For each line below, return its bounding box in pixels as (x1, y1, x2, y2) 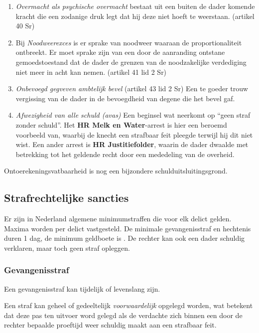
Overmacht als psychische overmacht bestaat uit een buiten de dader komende (15, 1, 255, 11)
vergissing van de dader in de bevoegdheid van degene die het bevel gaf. (15, 93, 235, 103)
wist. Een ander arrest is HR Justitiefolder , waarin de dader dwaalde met (15, 139, 249, 150)
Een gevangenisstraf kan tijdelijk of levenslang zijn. (4, 283, 160, 294)
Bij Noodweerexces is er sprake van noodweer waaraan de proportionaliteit (15, 37, 242, 47)
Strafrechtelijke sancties (4, 190, 129, 205)
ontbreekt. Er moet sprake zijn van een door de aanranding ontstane (15, 47, 225, 57)
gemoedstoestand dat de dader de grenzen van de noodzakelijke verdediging (15, 56, 247, 67)
